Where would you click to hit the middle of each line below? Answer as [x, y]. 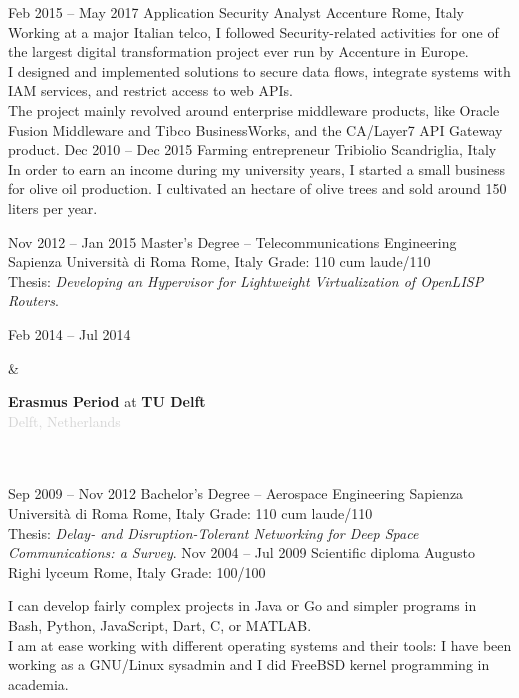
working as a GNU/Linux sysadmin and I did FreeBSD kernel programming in [249, 664]
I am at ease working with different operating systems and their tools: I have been [260, 644]
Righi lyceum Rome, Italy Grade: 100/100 [137, 571]
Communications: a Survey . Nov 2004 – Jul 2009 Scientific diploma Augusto [241, 552]
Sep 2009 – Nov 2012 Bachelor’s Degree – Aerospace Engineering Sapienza [236, 493]
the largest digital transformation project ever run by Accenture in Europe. [238, 51]
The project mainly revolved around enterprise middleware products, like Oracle [254, 109]
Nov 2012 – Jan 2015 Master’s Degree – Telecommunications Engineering [232, 241]
